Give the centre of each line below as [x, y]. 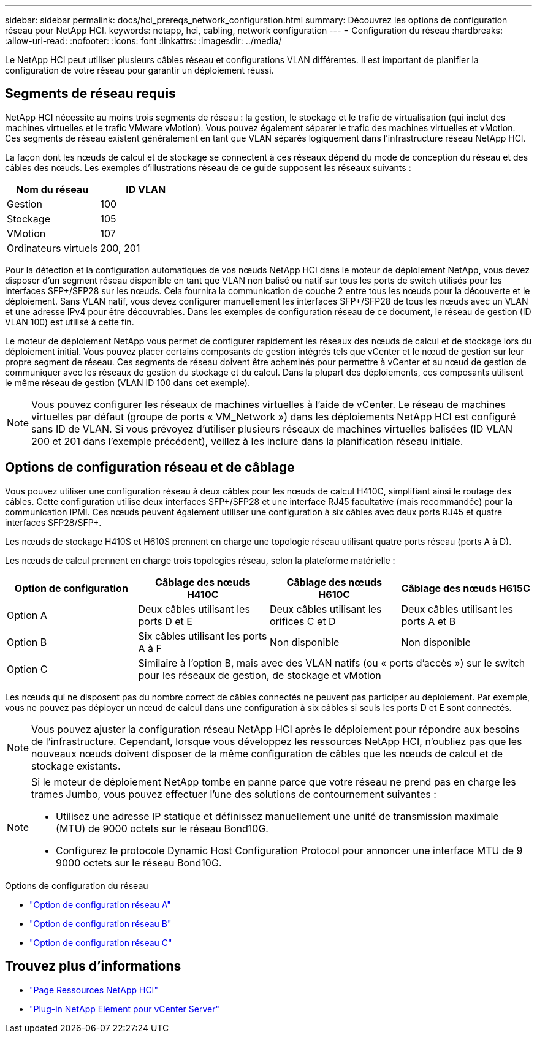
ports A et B [428, 621]
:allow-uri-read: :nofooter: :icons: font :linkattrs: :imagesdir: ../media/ [143, 41]
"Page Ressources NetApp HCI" [94, 990]
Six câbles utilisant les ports [203, 636]
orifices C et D [303, 621]
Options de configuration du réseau [77, 885]
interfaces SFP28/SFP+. [53, 522]
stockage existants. [76, 766]
